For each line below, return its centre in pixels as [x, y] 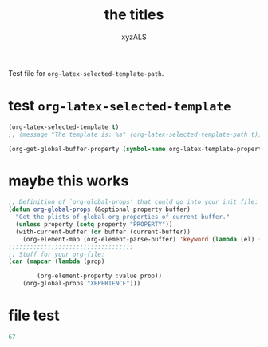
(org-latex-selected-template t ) [64, 127]
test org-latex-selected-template [120, 106]
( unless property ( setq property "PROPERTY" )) [94, 225]
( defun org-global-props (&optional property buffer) [100, 209]
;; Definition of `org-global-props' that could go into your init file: [134, 202]
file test [34, 315]
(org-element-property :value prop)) [99, 276]
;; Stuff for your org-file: [57, 254]
